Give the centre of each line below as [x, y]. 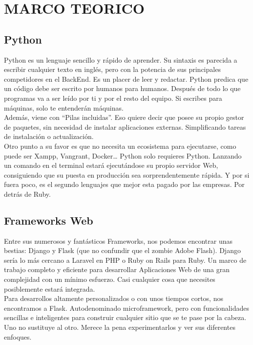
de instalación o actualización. [49, 136]
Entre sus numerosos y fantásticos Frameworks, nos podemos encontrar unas [118, 241]
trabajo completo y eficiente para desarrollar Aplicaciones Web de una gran [117, 269]
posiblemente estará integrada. [50, 288]
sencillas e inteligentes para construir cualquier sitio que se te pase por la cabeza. [125, 317]
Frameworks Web [49, 220]
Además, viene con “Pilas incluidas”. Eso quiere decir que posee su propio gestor [124, 117]
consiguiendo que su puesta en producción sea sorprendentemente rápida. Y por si [127, 174]
